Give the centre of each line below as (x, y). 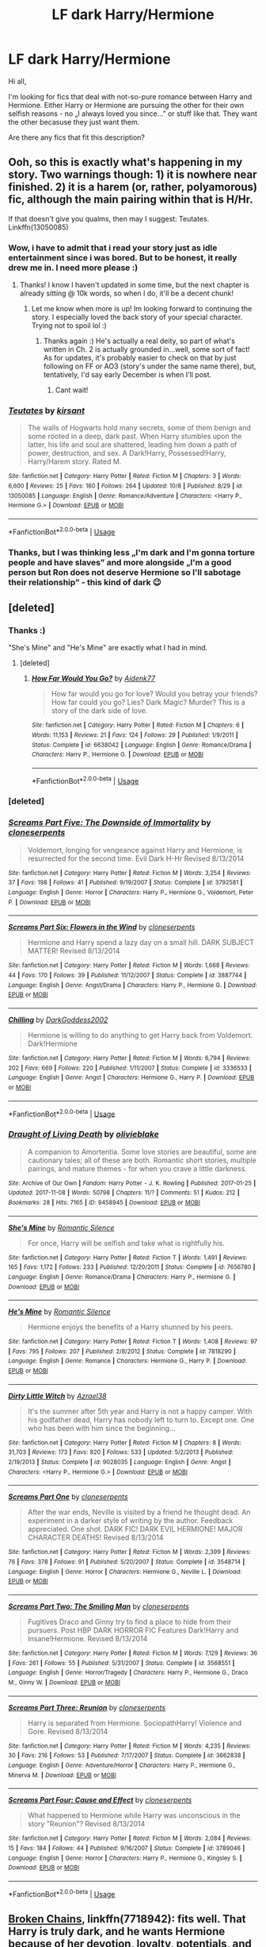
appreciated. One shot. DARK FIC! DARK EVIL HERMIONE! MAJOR (135, 1529)
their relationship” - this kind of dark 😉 (85, 582)
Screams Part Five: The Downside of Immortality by (110, 823)
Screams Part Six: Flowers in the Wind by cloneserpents (102, 927)
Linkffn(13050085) (38, 227)
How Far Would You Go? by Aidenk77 (93, 679)
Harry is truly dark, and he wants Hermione (117, 1931)
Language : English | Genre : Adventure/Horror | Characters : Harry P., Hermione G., (122, 1765)
